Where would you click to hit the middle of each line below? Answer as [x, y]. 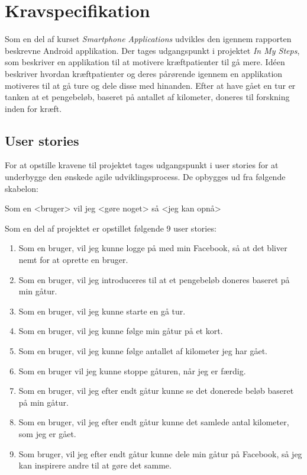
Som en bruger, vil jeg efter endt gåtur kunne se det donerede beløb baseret [156, 391]
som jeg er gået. [47, 433]
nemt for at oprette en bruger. [73, 260]
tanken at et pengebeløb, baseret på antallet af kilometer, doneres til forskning [147, 97]
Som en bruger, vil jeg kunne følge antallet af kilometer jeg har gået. [143, 351]
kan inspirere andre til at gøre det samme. [95, 465]
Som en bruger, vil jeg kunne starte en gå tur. [102, 311]
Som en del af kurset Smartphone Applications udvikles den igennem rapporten [148, 39]
